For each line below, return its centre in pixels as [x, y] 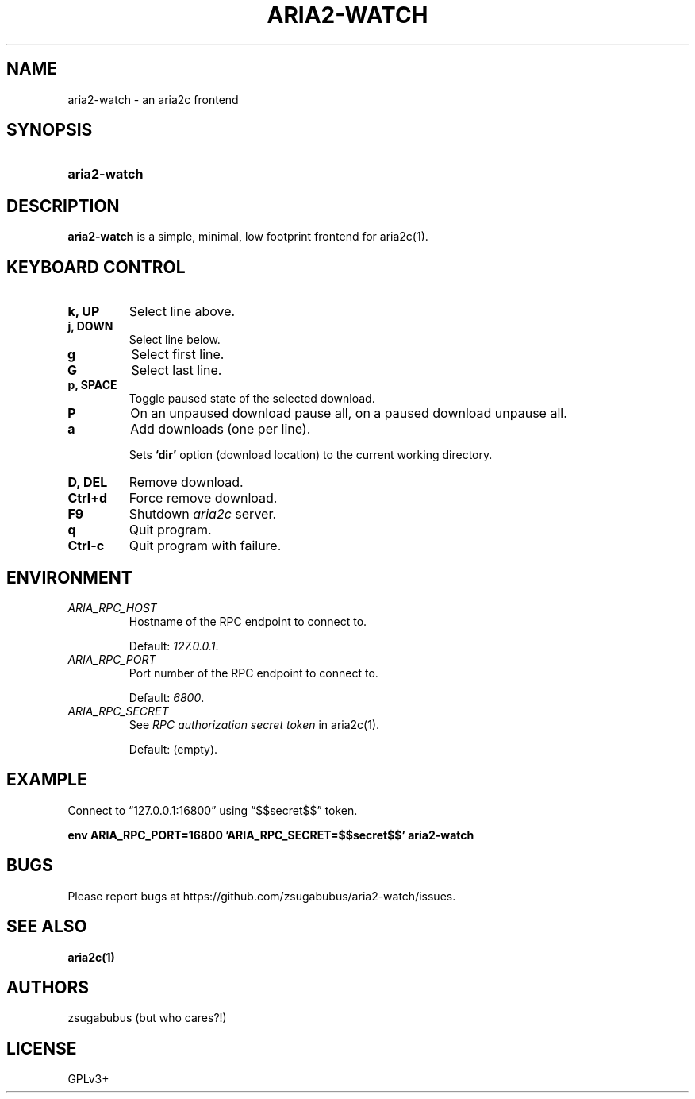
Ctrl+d [88, 498]
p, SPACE [92, 385]
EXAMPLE [47, 780]
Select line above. [182, 312]
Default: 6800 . [167, 697]
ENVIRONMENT [69, 577]
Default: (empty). [173, 749]
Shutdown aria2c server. [203, 514]
